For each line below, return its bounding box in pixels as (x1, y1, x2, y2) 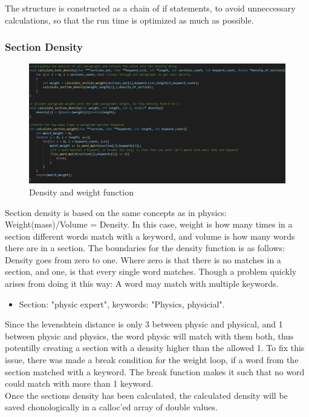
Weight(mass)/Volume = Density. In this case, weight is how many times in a (5, 218, 293, 231)
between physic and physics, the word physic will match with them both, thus (5, 329, 294, 342)
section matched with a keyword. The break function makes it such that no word (5, 365, 305, 378)
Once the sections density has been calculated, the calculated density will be (5, 389, 288, 401)
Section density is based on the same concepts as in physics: (5, 206, 227, 218)
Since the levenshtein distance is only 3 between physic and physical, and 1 (5, 318, 283, 330)
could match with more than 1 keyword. (5, 377, 154, 390)
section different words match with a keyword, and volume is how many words (5, 229, 295, 242)
